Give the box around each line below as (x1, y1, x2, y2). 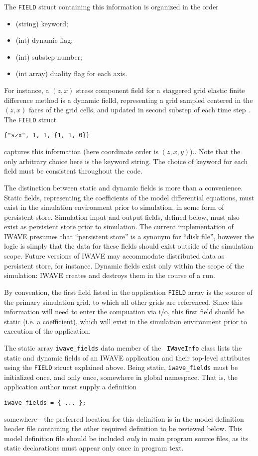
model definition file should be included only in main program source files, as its (4, 433, 249, 443)
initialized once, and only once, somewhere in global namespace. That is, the (4, 371, 238, 382)
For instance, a (4, 85, 49, 95)
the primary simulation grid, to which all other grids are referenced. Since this (4, 296, 243, 307)
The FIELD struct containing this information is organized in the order (4, 1, 219, 11)
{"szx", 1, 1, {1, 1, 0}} (4, 132, 90, 139)
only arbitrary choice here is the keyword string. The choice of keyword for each (4, 156, 248, 166)
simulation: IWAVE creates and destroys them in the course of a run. (4, 270, 215, 280)
